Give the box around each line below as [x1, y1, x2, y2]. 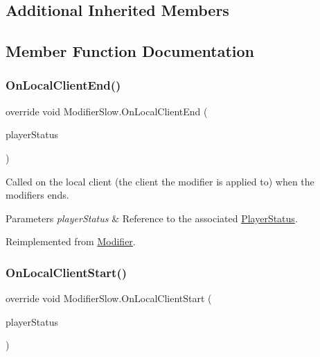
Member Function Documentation [6, 40, 255, 62]
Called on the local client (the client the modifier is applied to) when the [6, 174, 314, 188]
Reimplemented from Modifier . [6, 234, 136, 249]
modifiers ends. [6, 188, 69, 202]
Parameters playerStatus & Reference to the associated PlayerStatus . [6, 210, 298, 225]
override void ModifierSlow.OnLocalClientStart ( [6, 291, 212, 306]
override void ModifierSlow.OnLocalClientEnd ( [6, 103, 208, 118]
